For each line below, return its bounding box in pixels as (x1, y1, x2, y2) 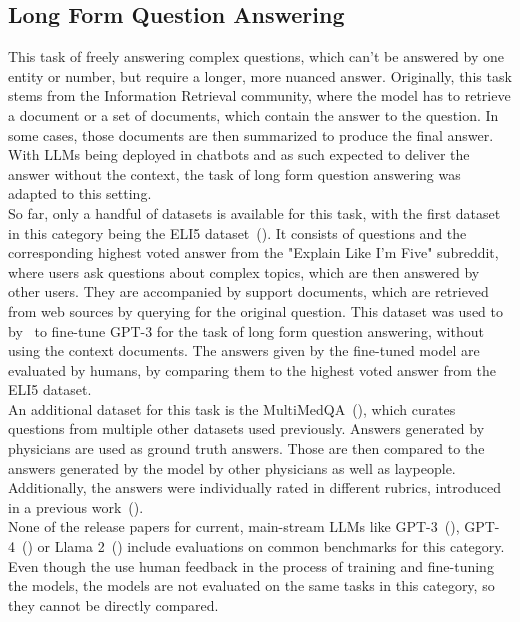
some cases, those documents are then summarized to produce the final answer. (8, 124, 494, 145)
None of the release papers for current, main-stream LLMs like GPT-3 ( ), (8, 516, 460, 537)
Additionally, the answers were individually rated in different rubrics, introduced (8, 477, 501, 498)
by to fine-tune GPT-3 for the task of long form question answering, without (8, 320, 484, 341)
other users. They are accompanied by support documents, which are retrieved (8, 281, 489, 302)
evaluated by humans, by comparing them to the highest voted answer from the (8, 359, 496, 380)
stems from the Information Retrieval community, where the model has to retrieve (8, 85, 511, 106)
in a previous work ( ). (8, 496, 144, 517)
